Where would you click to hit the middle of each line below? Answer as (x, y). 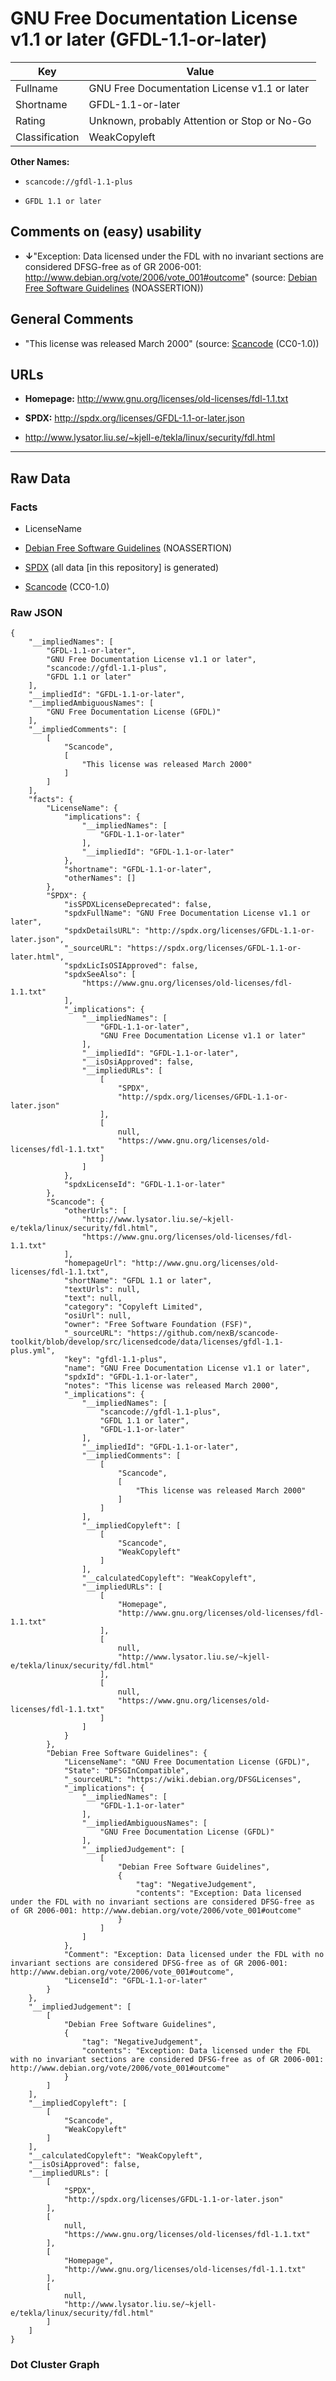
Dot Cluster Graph (55, 2365)
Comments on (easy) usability (106, 232)
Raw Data (41, 478)
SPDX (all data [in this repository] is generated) (122, 568)
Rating (30, 120)
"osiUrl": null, (97, 1316)
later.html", (37, 957)
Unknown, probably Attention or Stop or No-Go (200, 120)
